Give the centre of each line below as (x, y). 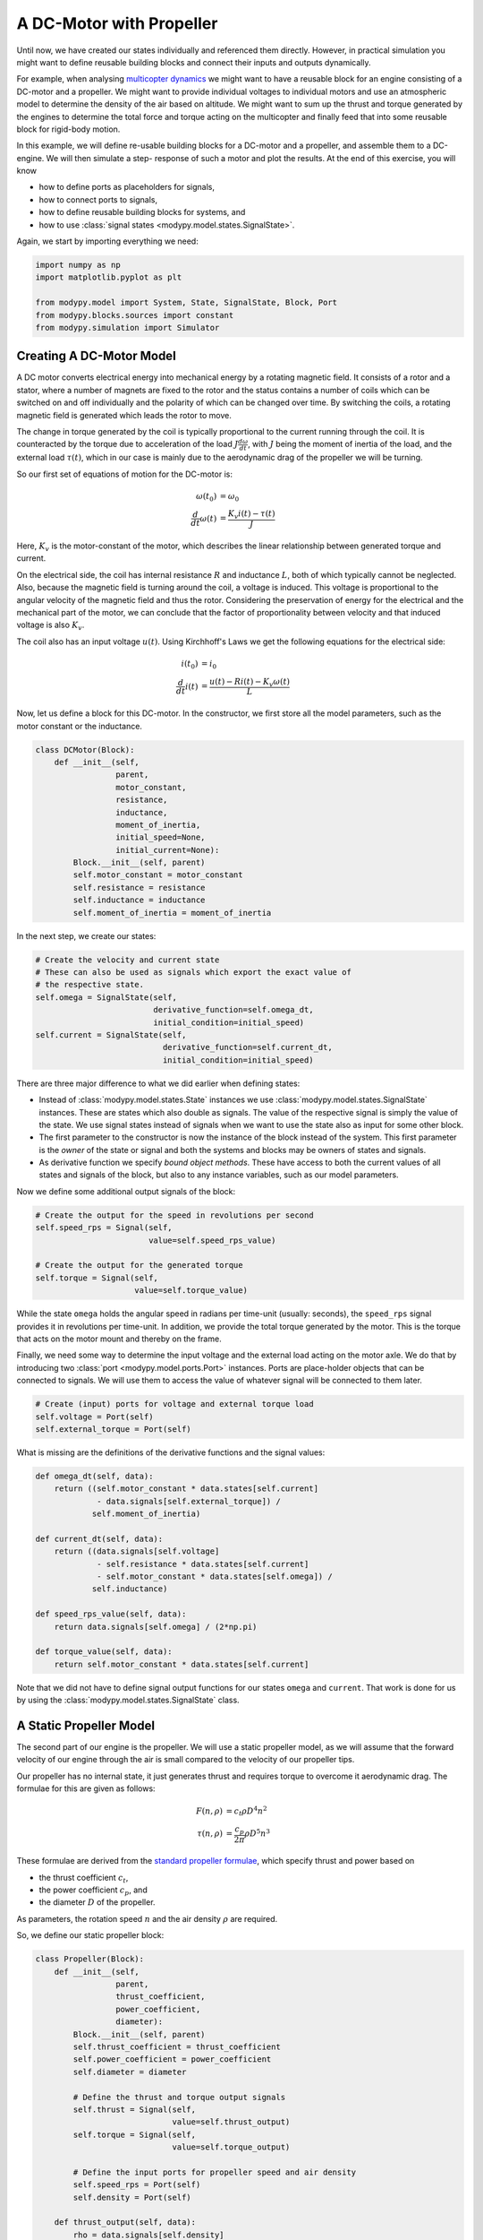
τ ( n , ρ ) (210, 1834)
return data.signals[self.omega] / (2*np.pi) (156, 1627)
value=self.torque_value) (191, 1291)
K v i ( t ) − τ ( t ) (251, 515)
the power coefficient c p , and (93, 1891)
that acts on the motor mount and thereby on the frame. (119, 1339)
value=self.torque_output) (231, 2147)
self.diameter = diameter (130, 2072)
